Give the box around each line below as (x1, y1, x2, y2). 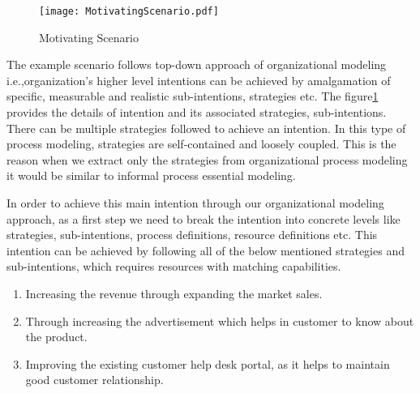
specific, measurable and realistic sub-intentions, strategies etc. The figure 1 (6, 88, 379, 105)
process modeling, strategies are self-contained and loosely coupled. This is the (6, 135, 396, 152)
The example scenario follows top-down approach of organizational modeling (6, 56, 387, 73)
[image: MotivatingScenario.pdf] (39, 6, 219, 17)
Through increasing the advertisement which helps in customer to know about (25, 312, 414, 329)
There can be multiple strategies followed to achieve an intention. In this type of (6, 119, 406, 136)
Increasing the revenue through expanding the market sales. (25, 284, 323, 301)
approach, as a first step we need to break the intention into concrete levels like (6, 210, 401, 227)
